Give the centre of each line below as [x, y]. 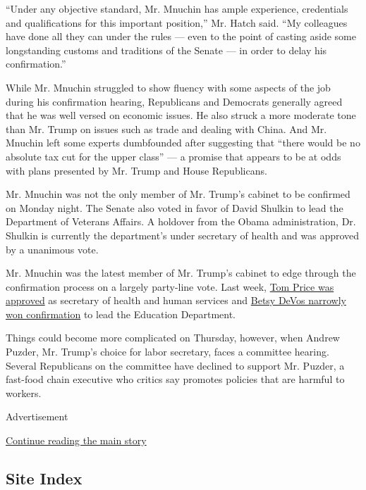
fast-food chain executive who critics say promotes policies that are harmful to [175, 379]
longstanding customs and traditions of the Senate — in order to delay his [166, 50]
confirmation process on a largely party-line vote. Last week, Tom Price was [170, 286]
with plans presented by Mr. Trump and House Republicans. [136, 170]
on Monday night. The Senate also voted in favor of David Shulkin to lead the [175, 207]
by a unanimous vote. [52, 249]
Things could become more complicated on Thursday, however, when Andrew [173, 338]
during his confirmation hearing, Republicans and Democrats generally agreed [174, 101]
